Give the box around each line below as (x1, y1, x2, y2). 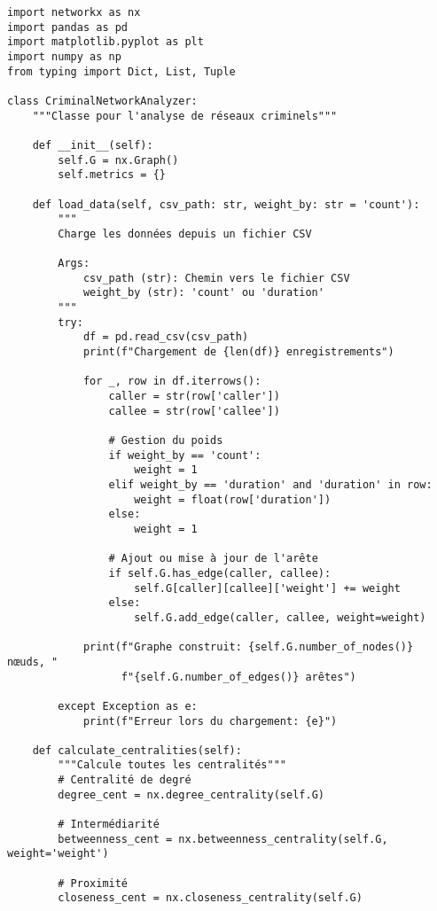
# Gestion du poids (108, 434, 223, 448)
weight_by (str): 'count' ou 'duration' (82, 286, 324, 300)
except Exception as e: (58, 699, 198, 712)
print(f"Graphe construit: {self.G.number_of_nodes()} (82, 641, 414, 654)
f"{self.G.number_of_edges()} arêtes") (121, 670, 356, 683)
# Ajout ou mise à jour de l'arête (108, 552, 318, 565)
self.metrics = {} (58, 168, 166, 182)
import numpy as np (7, 50, 121, 63)
